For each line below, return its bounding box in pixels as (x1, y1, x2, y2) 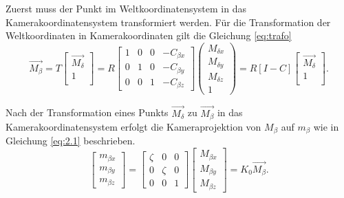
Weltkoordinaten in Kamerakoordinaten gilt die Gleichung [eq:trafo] (6, 28, 292, 43)
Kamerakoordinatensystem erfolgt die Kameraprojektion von (6, 120, 261, 134)
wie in (313, 120, 339, 134)
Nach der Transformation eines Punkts (6, 105, 169, 120)
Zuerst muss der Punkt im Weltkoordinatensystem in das (6, 1, 246, 15)
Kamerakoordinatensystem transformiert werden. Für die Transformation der (6, 14, 331, 29)
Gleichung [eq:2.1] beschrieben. (6, 133, 136, 148)
